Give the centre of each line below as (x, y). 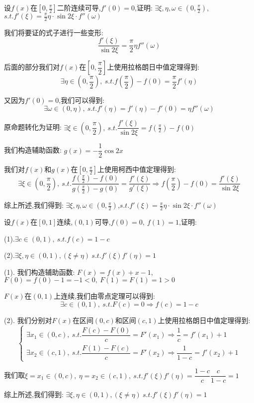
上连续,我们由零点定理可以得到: (104, 296)
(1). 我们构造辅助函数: (40, 272)
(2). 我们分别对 (28, 320)
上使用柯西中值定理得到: (137, 169)
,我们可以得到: (82, 100)
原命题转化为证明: (33, 127)
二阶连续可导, (79, 7)
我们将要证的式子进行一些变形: (54, 32)
